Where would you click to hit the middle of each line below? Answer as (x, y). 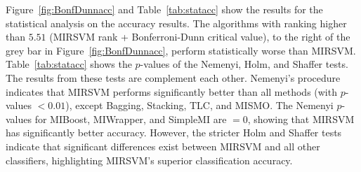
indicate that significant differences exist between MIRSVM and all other (163, 146)
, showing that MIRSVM (301, 119)
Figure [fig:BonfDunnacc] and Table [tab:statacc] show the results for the (164, 9)
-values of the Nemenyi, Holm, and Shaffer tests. (244, 64)
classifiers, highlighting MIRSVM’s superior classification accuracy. (149, 160)
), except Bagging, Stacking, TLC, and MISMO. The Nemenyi (199, 105)
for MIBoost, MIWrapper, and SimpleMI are (131, 119)
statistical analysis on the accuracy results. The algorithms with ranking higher (176, 23)
